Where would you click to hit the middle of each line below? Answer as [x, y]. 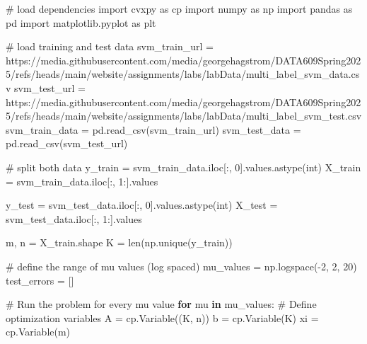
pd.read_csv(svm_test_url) [67, 143]
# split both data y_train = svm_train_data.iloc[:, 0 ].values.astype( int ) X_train [183, 167]
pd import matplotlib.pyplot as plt [81, 22]
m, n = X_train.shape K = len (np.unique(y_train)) [119, 242]
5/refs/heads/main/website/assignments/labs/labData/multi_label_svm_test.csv [184, 116]
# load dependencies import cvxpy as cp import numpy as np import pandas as [179, 8]
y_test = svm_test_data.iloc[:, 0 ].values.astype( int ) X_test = [142, 205]
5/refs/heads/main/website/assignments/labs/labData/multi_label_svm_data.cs [183, 74]
